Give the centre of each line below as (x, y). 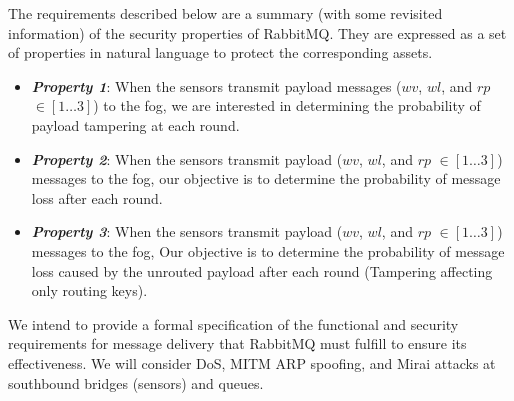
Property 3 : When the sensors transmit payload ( (187, 231)
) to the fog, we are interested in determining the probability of (287, 105)
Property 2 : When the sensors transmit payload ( (187, 158)
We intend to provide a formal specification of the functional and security (233, 323)
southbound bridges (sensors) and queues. (136, 382)
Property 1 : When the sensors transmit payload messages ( (216, 85)
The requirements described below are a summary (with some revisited (225, 13)
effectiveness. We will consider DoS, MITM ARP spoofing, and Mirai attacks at (252, 362)
